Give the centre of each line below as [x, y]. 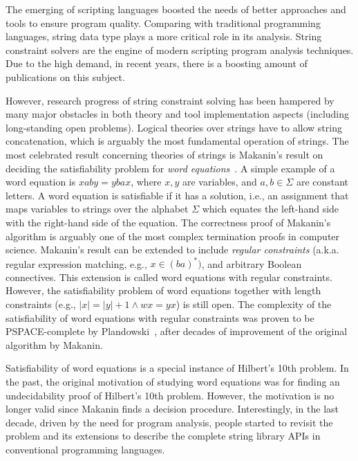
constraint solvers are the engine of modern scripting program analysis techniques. [180, 49]
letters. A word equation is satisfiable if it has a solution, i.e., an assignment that [177, 195]
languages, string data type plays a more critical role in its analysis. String [164, 36]
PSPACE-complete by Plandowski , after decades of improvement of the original [177, 331]
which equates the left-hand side [271, 209]
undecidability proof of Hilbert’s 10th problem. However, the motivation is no [170, 395]
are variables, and [220, 182]
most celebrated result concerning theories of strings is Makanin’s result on [164, 154]
